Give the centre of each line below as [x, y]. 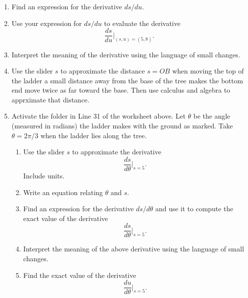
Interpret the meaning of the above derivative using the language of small [134, 249]
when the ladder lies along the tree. [94, 135]
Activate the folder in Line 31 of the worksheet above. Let [99, 116]
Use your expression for [47, 23]
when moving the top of [208, 71]
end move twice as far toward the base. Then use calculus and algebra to [121, 90]
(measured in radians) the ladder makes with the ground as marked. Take [122, 126]
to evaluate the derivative [142, 23]
